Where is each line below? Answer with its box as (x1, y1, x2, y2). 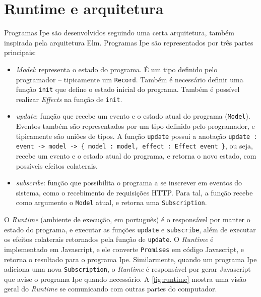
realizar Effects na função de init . (16, 93, 122, 104)
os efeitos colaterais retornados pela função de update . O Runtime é (4, 234, 214, 244)
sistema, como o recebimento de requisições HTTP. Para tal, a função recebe (16, 187, 253, 197)
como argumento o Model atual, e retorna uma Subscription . (16, 197, 207, 208)
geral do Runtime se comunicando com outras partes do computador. (4, 283, 217, 294)
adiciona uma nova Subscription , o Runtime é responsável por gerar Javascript (4, 264, 251, 274)
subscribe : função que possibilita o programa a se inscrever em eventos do (16, 177, 242, 188)
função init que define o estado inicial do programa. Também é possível (16, 84, 240, 94)
